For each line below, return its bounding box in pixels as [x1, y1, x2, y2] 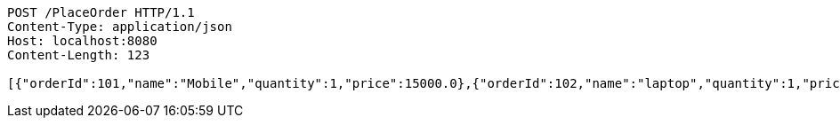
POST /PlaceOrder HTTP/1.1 [7, 5, 195, 20]
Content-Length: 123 [7, 48, 150, 62]
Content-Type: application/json [7, 20, 232, 34]
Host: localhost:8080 [7, 34, 157, 48]
